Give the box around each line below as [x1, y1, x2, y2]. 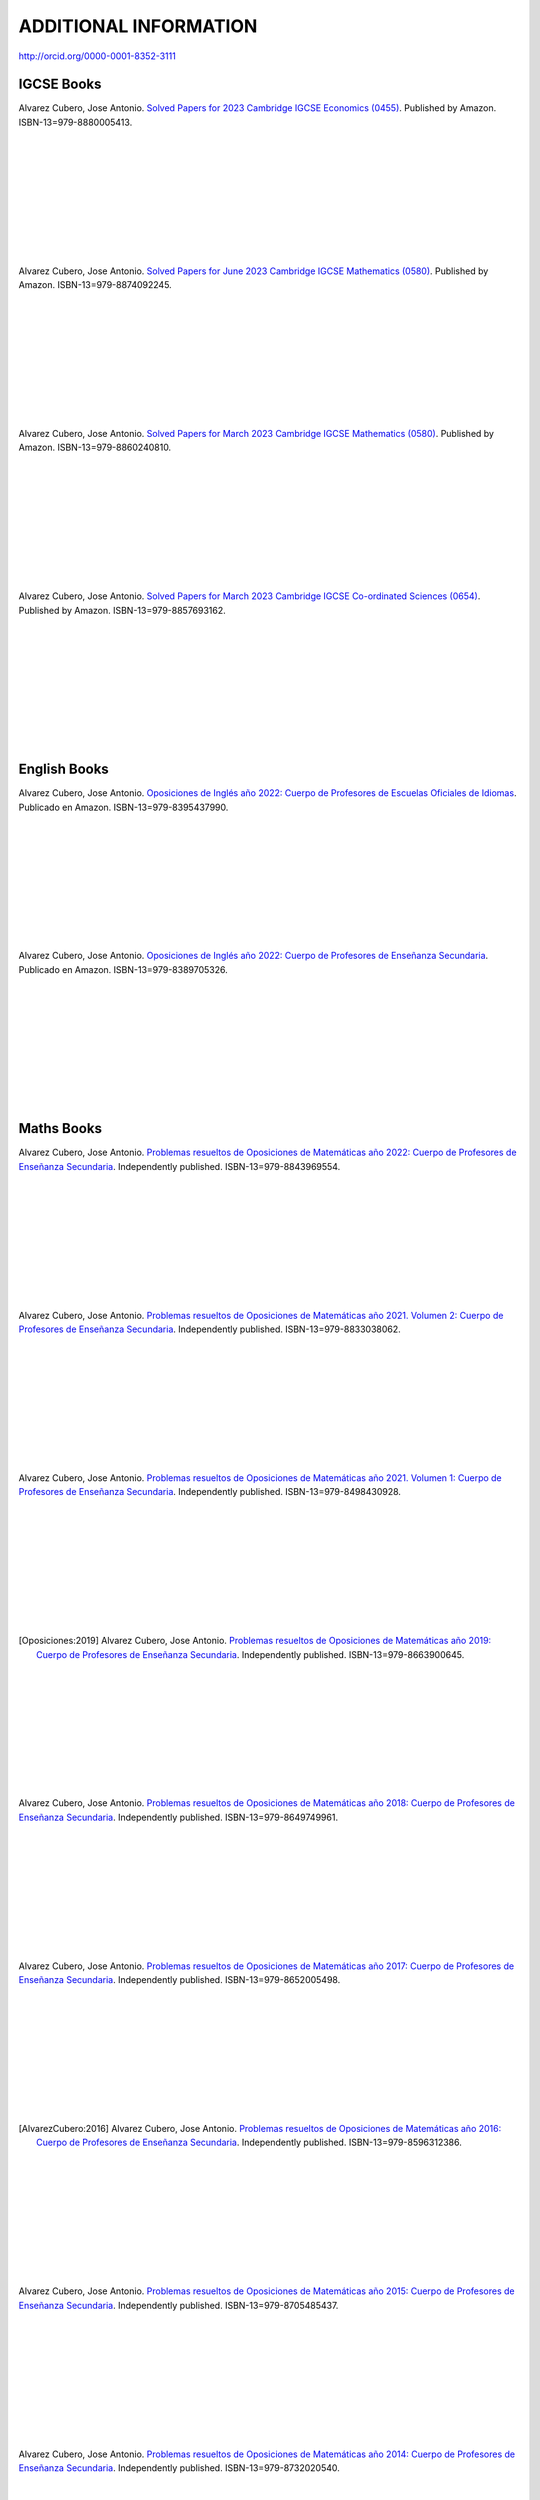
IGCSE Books [18, 76, 102, 93]
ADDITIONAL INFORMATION [18, 15, 258, 37]
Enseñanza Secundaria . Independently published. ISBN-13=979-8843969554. [18, 1160, 341, 1172]
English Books [18, 761, 109, 778]
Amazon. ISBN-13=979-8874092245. [18, 279, 172, 291]
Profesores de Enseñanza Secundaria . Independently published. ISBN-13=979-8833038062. [18, 1323, 402, 1335]
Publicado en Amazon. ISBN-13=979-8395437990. [18, 801, 229, 813]
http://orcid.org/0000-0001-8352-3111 [18, 50, 177, 62]
